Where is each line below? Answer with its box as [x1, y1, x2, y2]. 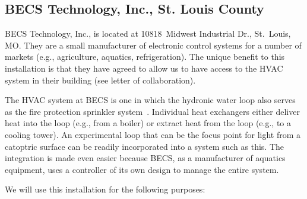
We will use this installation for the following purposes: [5, 183, 205, 195]
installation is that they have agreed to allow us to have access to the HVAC [5, 62, 283, 74]
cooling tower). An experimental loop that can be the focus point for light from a [5, 128, 301, 140]
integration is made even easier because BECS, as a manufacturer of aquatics [5, 152, 286, 164]
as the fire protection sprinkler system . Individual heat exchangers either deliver [5, 105, 300, 117]
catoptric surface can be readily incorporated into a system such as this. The [5, 140, 284, 152]
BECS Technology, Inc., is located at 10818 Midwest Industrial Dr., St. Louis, [5, 27, 291, 40]
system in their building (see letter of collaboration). [5, 73, 196, 86]
